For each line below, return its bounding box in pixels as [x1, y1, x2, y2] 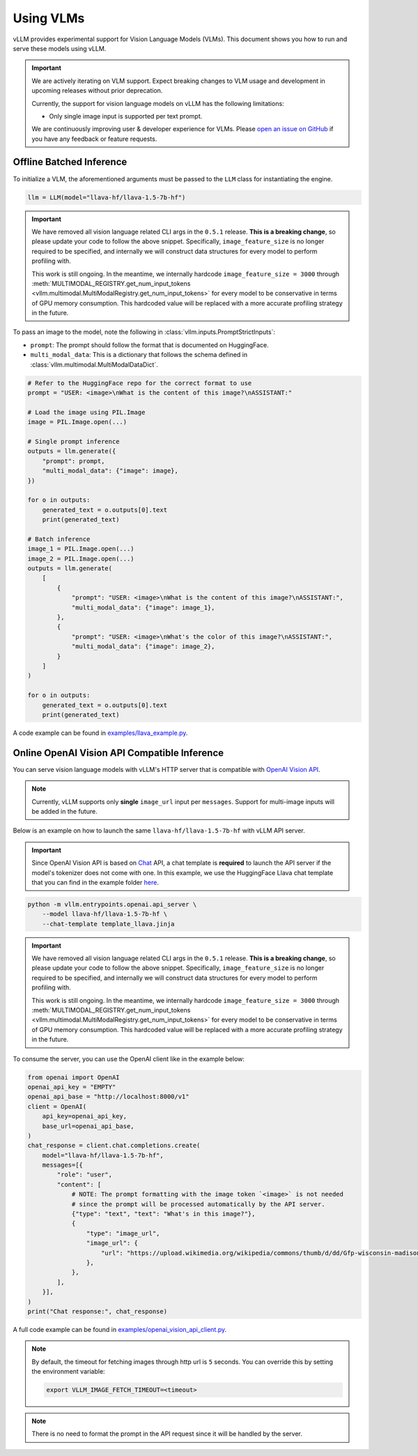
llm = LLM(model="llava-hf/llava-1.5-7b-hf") [27, 193, 186, 202]
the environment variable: [31, 1367, 105, 1376]
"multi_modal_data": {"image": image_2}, [71, 642, 215, 651]
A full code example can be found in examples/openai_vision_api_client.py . [13, 1325, 227, 1333]
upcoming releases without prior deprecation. [31, 86, 163, 95]
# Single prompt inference [27, 437, 120, 446]
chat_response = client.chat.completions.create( [27, 1142, 201, 1150]
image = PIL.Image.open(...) [27, 418, 127, 426]
